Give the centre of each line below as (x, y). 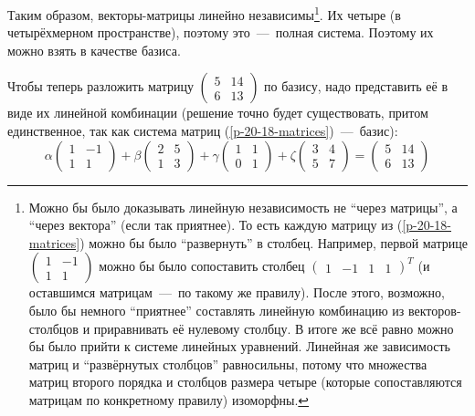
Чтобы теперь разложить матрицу (100, 86)
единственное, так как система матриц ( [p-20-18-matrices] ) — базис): (203, 131)
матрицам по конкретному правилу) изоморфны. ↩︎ (169, 399)
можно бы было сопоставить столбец (202, 266)
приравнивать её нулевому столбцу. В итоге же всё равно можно (274, 328)
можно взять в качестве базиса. (94, 50)
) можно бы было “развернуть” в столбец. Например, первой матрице (274, 242)
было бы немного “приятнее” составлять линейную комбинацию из (216, 310)
